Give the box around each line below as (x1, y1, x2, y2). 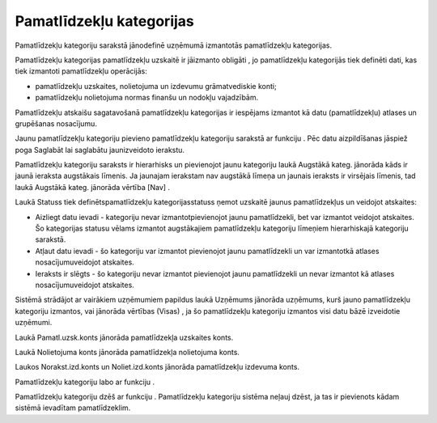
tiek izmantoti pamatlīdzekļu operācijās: (15, 66, 147, 76)
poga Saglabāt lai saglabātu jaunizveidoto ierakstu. (15, 145, 185, 154)
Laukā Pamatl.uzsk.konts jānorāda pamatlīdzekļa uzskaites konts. (15, 332, 234, 342)
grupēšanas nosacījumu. (15, 118, 97, 129)
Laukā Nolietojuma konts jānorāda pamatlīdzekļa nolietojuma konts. (15, 347, 240, 357)
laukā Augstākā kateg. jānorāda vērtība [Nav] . (15, 182, 170, 192)
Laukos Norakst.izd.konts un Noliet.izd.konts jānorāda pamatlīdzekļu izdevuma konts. (15, 362, 299, 372)
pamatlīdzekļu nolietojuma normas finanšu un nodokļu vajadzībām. (35, 93, 259, 103)
